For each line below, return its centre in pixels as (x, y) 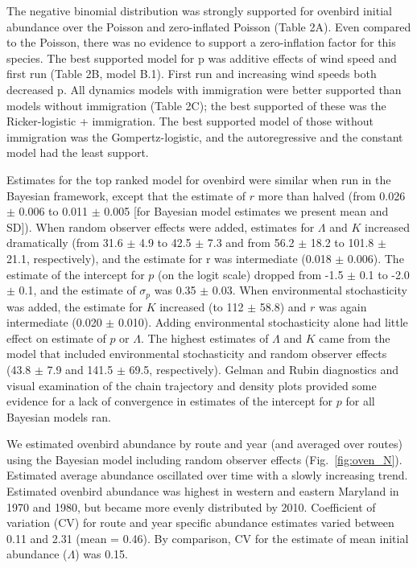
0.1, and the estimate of (77, 290)
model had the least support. (78, 152)
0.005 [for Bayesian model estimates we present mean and (246, 211)
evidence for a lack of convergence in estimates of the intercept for (170, 401)
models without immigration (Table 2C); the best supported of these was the (196, 105)
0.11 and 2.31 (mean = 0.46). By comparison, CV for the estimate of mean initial (208, 538)
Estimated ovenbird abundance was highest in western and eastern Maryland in (203, 491)
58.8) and (283, 306)
